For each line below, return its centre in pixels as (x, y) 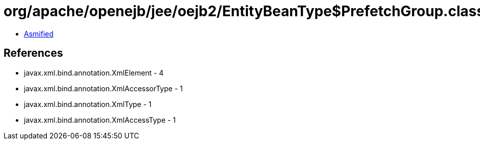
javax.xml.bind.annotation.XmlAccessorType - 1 (103, 88)
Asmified (39, 33)
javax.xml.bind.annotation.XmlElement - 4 (94, 73)
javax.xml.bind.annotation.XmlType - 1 (88, 104)
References (33, 53)
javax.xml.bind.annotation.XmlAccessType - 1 (100, 120)
